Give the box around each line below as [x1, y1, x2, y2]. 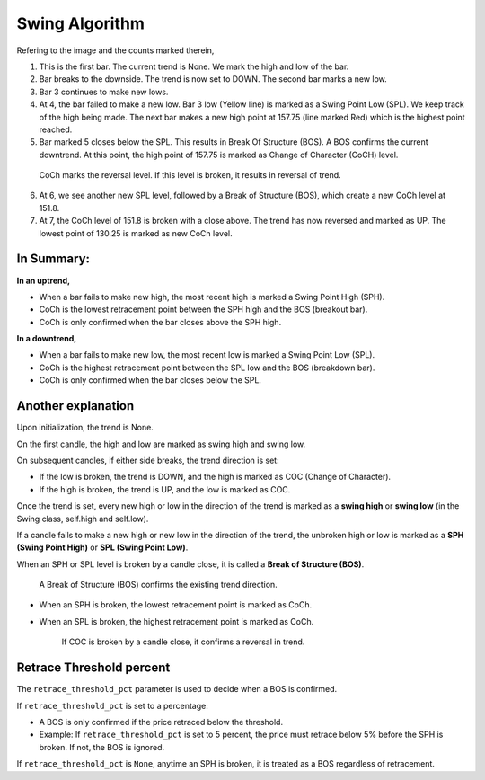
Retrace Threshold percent [16, 660, 171, 676]
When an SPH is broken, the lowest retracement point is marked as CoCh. [39, 599, 313, 610]
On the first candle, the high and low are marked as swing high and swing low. [16, 439, 305, 449]
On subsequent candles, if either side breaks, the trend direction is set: [16, 455, 279, 465]
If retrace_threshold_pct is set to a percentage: [16, 700, 208, 711]
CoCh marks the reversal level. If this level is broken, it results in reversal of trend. [39, 170, 341, 181]
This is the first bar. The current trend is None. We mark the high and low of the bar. [39, 61, 349, 72]
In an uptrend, [16, 275, 71, 286]
